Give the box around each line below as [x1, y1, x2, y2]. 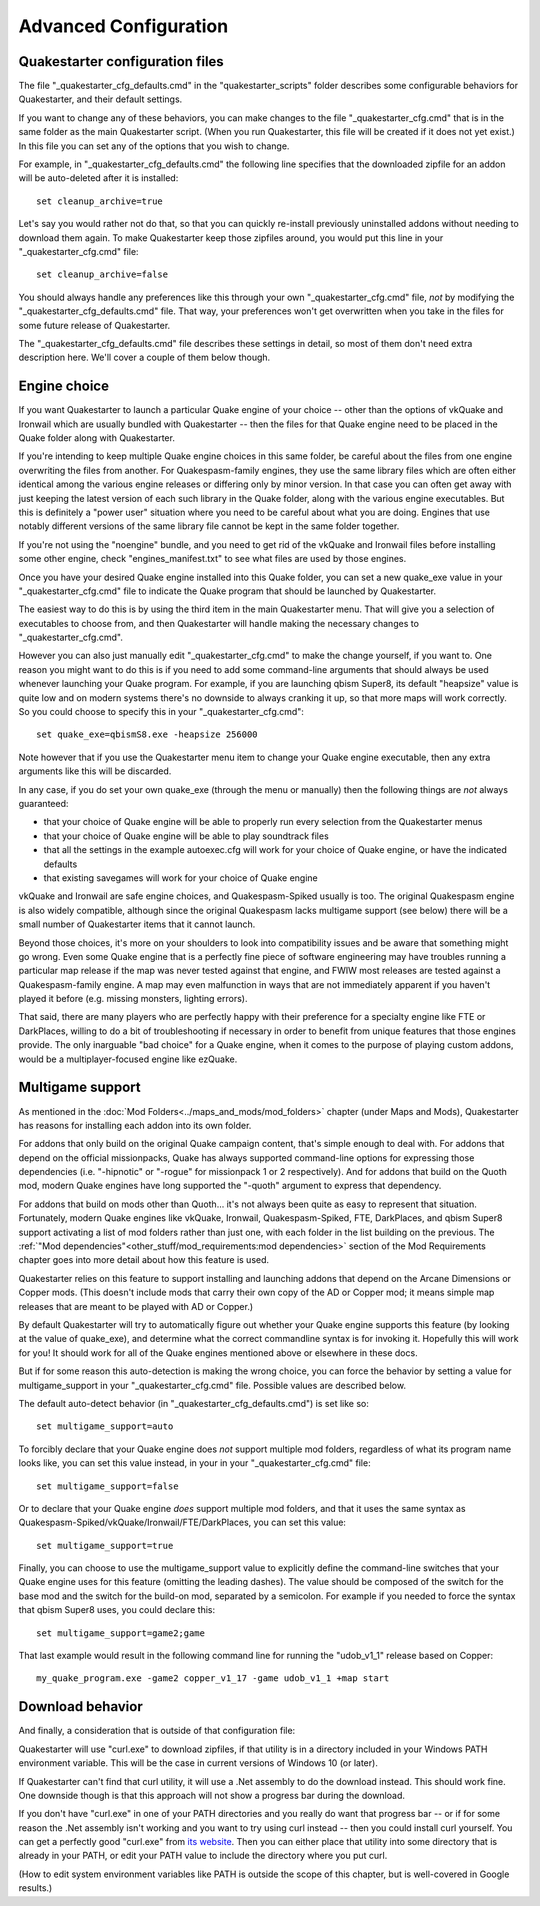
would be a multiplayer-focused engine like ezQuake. [18, 1053, 238, 1065]
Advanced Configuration [18, 15, 229, 37]
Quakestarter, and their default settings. [18, 93, 183, 105]
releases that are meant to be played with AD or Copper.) [18, 1300, 254, 1312]
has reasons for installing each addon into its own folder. [18, 1119, 252, 1131]
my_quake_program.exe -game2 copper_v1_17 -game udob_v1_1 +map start [36, 1673, 390, 1684]
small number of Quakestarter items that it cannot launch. [18, 918, 256, 930]
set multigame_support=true [36, 1540, 174, 1551]
